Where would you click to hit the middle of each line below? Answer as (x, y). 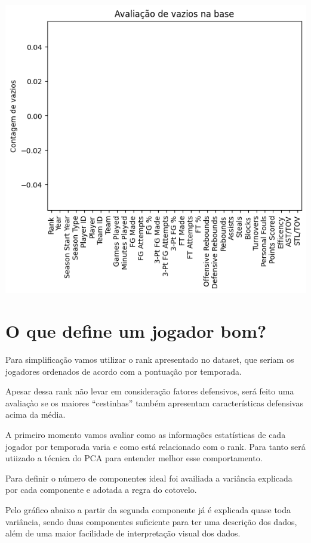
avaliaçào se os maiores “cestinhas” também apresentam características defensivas (154, 402)
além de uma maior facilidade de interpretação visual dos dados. (123, 533)
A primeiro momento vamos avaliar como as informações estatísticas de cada (146, 435)
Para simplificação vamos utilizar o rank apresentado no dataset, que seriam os (150, 360)
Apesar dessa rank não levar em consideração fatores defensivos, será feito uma (150, 391)
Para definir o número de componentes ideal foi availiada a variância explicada (149, 478)
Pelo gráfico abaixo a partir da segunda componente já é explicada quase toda (148, 510)
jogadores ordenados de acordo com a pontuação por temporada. (124, 371)
